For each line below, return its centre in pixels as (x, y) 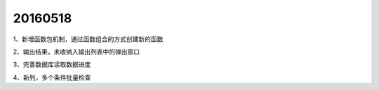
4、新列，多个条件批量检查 (52, 77)
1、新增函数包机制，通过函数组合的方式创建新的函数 (88, 39)
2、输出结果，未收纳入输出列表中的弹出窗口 (77, 52)
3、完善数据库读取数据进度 (52, 65)
